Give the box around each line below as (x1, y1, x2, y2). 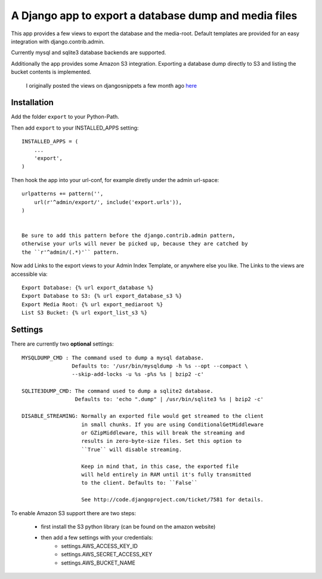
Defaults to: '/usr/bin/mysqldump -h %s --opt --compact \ (72, 362, 248, 369)
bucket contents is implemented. (11, 69, 92, 76)
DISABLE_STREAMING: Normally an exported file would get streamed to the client (21, 412, 264, 420)
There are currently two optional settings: (11, 340, 114, 347)
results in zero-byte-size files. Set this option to (81, 438, 242, 445)
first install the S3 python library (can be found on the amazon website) (41, 523, 216, 530)
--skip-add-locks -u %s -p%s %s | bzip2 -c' (72, 371, 204, 378)
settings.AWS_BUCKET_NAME (61, 559, 135, 566)
